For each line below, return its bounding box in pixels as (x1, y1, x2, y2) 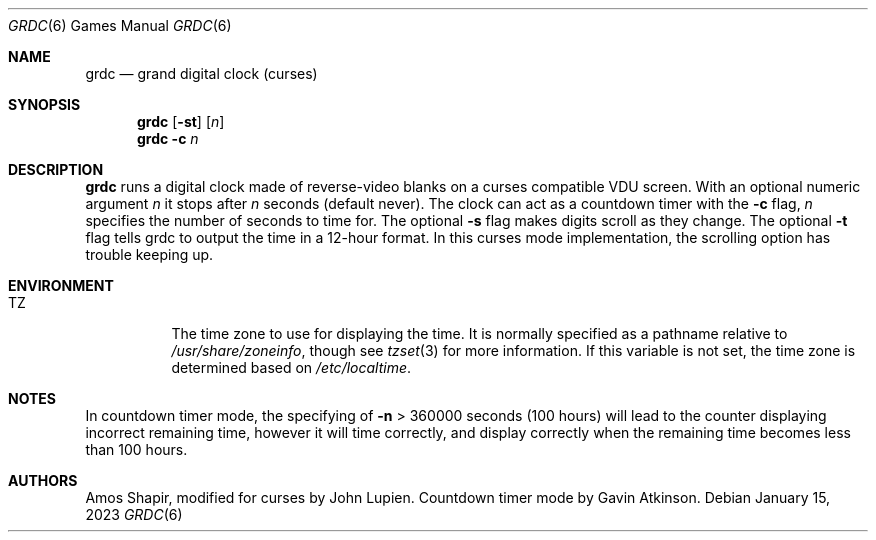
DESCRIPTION (8, 161, 104, 178)
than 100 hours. (85, 441, 188, 458)
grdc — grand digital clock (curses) (85, 65, 318, 82)
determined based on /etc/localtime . (171, 359, 412, 376)
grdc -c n (137, 130, 199, 147)
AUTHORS (8, 472, 78, 489)
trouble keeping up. (85, 246, 214, 263)
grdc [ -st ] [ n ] (137, 113, 225, 130)
